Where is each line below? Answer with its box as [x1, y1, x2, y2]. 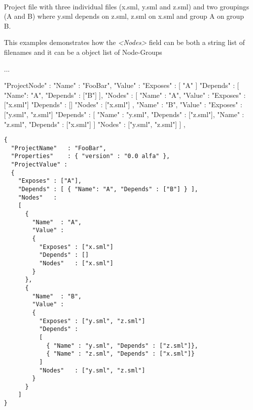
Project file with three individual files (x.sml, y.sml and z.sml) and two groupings [4, 1, 249, 11]
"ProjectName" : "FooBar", [11, 144, 107, 152]
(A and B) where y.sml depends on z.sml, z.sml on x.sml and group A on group [4, 11, 244, 21]
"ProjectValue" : [11, 161, 68, 168]
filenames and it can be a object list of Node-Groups [4, 46, 162, 57]
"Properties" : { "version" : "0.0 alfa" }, [11, 153, 170, 160]
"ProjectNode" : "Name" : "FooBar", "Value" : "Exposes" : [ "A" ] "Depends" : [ [4, 80, 239, 90]
